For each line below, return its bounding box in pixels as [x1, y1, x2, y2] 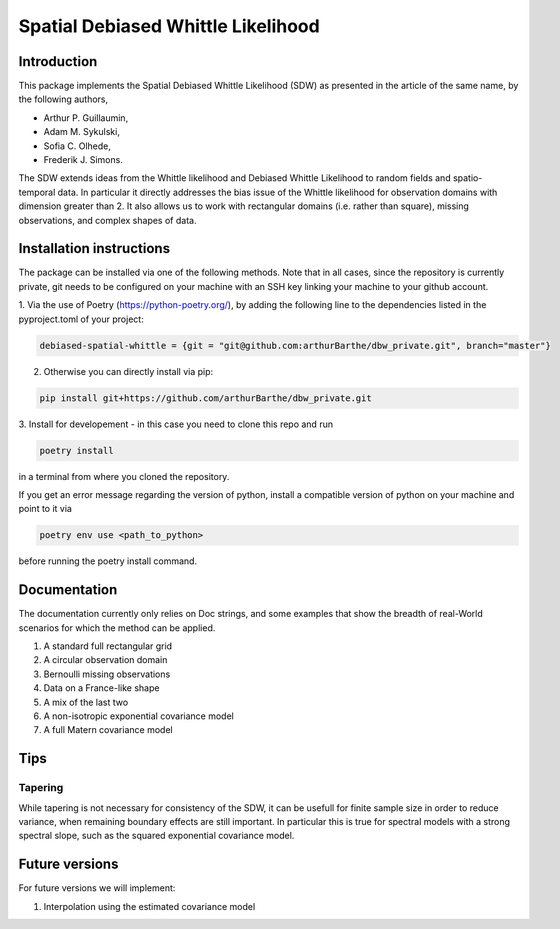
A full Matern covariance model [43, 724, 174, 736]
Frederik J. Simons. [43, 154, 124, 166]
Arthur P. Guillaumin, [43, 111, 129, 124]
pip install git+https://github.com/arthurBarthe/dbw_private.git [39, 392, 372, 404]
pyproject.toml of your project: [18, 313, 144, 325]
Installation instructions [18, 240, 170, 257]
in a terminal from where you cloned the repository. [18, 470, 230, 482]
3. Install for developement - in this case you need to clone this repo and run [18, 418, 334, 430]
